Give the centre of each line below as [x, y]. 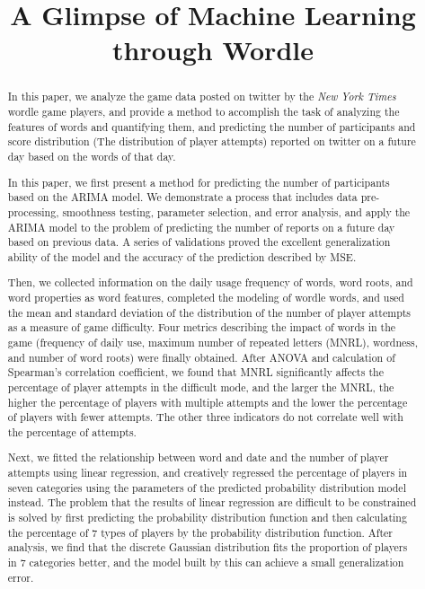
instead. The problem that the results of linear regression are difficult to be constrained [212, 502]
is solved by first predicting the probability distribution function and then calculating [207, 518]
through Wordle [213, 50]
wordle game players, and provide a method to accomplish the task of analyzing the [204, 112]
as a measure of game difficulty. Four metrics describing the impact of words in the [202, 327]
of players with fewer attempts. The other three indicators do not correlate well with [205, 417]
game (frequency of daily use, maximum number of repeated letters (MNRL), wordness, [213, 342]
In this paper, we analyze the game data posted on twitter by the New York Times [202, 97]
